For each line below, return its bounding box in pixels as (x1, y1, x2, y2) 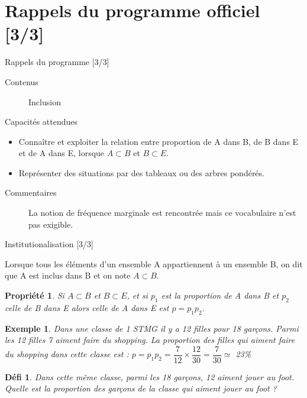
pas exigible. (28, 218, 73, 230)
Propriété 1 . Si (5, 289, 64, 302)
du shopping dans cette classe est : (5, 348, 129, 360)
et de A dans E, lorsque (18, 147, 105, 159)
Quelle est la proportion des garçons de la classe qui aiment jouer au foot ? (5, 382, 277, 394)
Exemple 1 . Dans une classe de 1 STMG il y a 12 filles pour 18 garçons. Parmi (5, 322, 299, 334)
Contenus (5, 75, 38, 88)
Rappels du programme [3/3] (5, 56, 109, 68)
